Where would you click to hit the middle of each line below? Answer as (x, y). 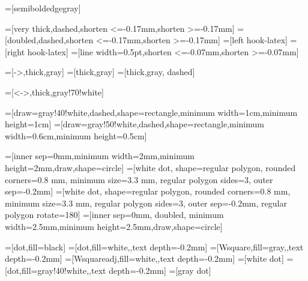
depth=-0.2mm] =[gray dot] (160, 270)
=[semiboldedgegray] (43, 8)
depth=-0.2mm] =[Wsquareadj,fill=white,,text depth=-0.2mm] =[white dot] (144, 258)
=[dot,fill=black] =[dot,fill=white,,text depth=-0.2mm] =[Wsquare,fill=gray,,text (154, 246)
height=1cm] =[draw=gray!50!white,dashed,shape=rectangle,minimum (134, 124)
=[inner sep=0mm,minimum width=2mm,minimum (100, 156)
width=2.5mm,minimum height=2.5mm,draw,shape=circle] (114, 226)
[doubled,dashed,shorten (49, 40)
